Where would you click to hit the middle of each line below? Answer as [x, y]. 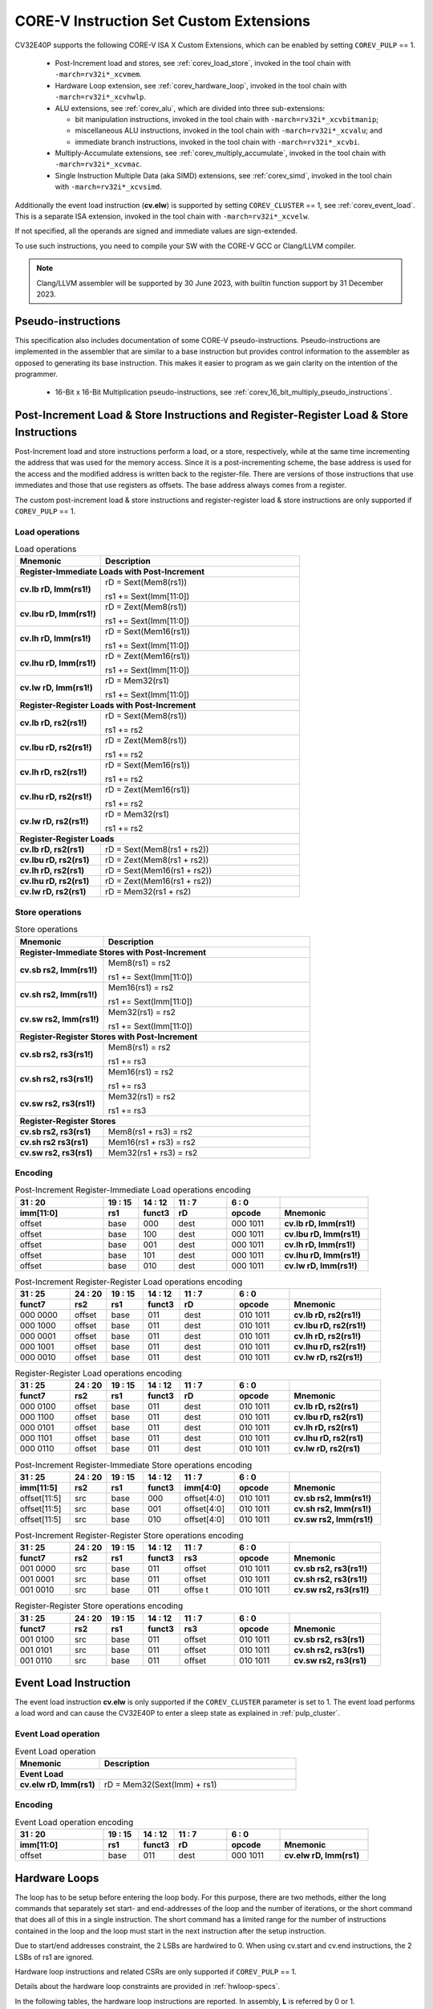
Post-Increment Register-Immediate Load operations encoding [133, 1190]
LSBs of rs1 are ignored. [54, 1957]
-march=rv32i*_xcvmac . [98, 164]
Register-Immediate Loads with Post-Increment [112, 572]
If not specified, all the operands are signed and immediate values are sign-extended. [156, 231]
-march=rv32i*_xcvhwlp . [101, 97]
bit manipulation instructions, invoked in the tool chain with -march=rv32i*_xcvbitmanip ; [227, 119]
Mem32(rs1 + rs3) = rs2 [153, 1152]
